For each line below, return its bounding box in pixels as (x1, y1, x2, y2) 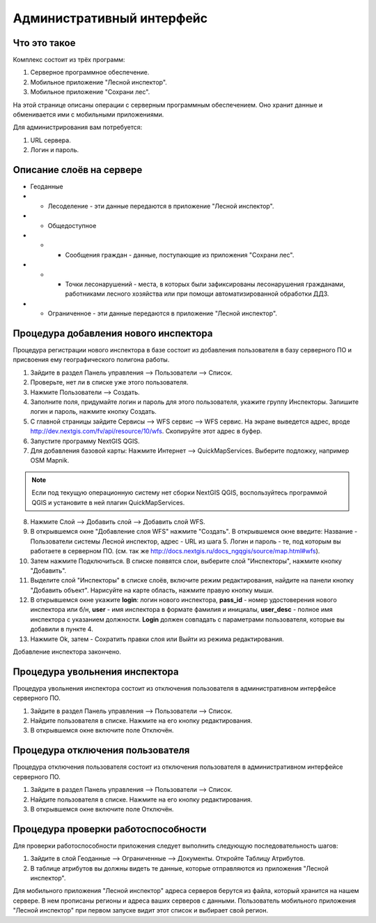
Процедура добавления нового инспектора (13, 327, 213, 339)
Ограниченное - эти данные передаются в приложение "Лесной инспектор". (47, 309, 278, 317)
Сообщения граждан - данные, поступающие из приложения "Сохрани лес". (65, 250, 295, 259)
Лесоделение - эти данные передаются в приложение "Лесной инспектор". (47, 202, 274, 210)
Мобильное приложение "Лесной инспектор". (30, 77, 167, 87)
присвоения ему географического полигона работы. (13, 356, 170, 364)
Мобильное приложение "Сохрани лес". (30, 88, 150, 96)
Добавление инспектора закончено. (13, 647, 122, 656)
